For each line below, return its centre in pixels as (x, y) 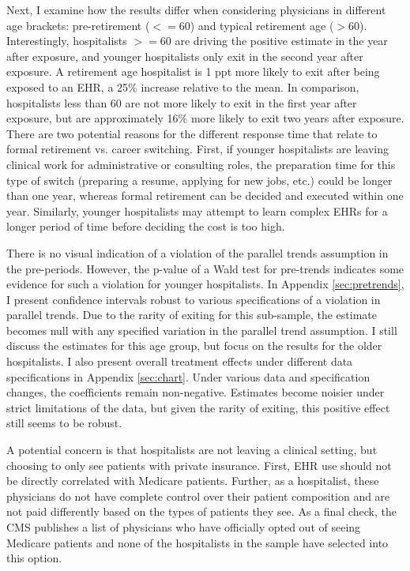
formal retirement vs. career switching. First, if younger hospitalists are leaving (197, 149)
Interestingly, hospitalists (67, 41)
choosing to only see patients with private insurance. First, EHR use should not (199, 465)
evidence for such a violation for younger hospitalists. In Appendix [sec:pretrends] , (205, 284)
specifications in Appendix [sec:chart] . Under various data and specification (188, 376)
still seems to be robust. (64, 423)
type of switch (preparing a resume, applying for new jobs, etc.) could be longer (199, 180)
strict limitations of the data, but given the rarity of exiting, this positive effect (198, 407)
